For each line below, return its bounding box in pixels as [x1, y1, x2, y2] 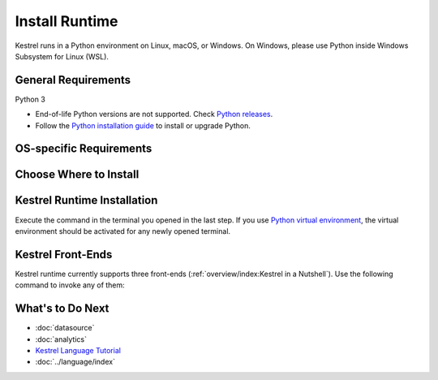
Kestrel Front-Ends [15, 248, 113, 261]
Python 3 [15, 94, 46, 104]
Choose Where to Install [15, 167, 140, 182]
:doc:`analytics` [35, 334, 87, 344]
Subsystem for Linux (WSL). [15, 51, 109, 61]
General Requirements [15, 73, 131, 87]
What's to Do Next [15, 301, 109, 316]
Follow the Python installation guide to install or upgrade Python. [35, 120, 251, 130]
